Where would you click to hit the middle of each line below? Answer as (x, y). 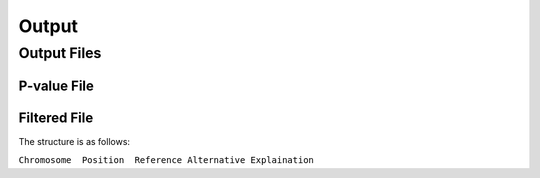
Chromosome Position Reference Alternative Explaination (166, 160)
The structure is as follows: (74, 141)
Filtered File (56, 117)
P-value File (56, 85)
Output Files (60, 53)
